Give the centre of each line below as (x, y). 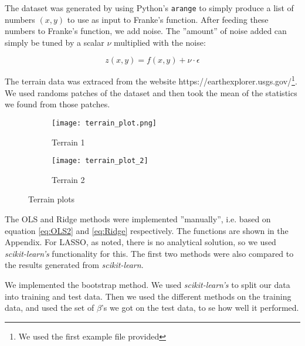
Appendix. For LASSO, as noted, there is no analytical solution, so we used (140, 242)
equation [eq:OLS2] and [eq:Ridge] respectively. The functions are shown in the (147, 230)
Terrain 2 (68, 179)
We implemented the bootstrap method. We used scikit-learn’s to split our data (148, 284)
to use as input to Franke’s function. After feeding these (168, 19)
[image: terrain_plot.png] (104, 123)
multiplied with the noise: (160, 42)
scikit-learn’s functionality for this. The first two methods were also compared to (149, 253)
